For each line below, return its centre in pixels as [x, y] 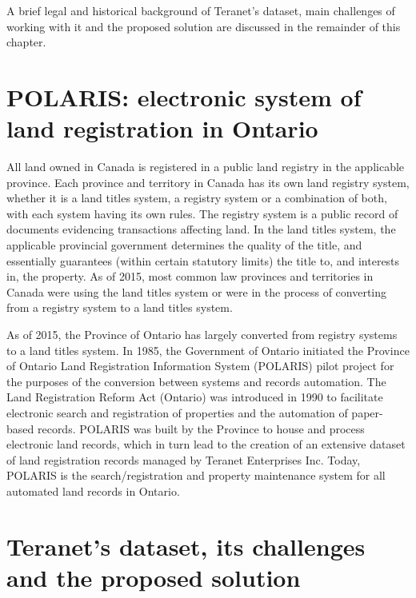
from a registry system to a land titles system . [120, 307]
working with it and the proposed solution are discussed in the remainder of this [204, 26]
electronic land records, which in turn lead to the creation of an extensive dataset [206, 444]
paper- [367, 413]
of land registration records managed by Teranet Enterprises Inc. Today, [184, 459]
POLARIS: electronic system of [184, 96]
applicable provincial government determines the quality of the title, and [184, 245]
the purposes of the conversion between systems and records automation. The [196, 381]
